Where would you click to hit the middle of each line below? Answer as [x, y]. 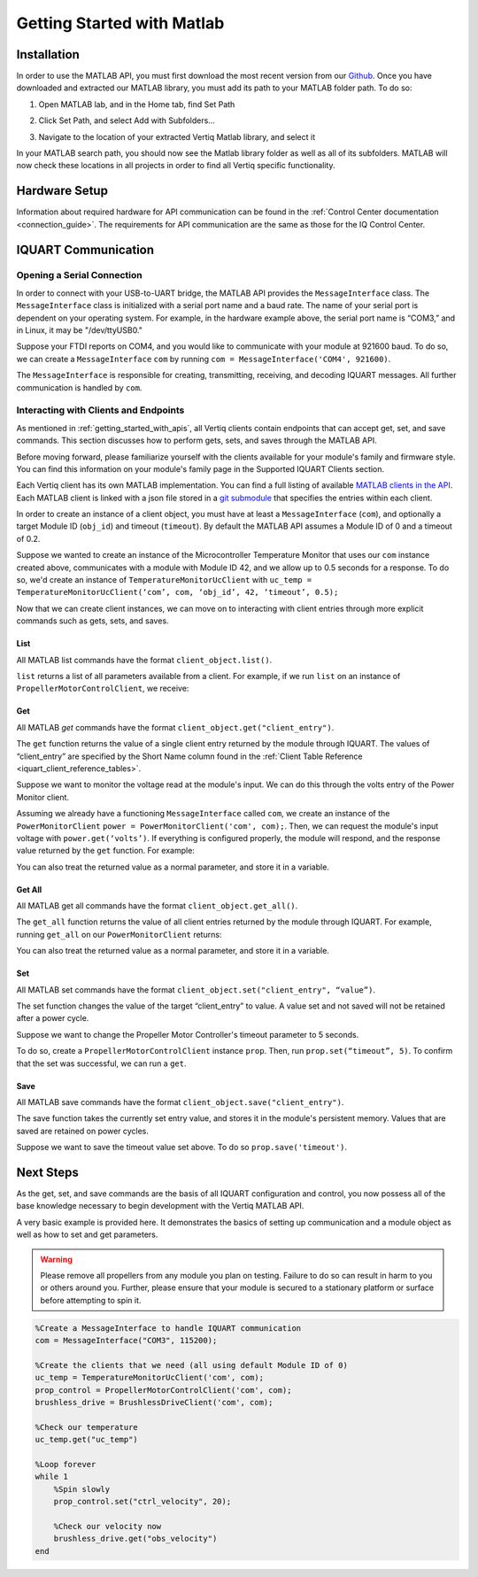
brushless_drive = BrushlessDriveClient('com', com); [154, 1403]
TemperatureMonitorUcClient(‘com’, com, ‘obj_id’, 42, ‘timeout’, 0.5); [177, 592]
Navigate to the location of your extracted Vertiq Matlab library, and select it [177, 136]
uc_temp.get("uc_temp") [87, 1440]
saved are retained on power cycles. [83, 1131]
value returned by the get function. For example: [105, 851]
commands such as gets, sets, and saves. [93, 621]
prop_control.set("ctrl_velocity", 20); [143, 1502]
